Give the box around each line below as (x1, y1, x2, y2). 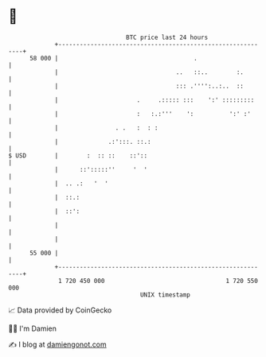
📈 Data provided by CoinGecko (8, 305, 112, 315)
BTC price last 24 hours (126, 33, 209, 41)
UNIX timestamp (139, 290, 191, 299)
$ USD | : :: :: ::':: (8, 151, 148, 160)
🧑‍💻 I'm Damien (8, 324, 57, 333)
